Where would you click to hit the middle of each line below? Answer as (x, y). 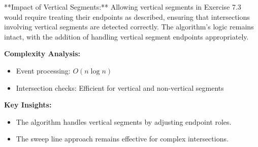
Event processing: (43, 70)
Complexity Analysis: (42, 53)
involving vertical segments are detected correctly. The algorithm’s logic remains (129, 27)
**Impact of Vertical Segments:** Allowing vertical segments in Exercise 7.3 (123, 7)
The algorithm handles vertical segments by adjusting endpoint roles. (124, 121)
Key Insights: (28, 105)
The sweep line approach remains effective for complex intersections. (122, 139)
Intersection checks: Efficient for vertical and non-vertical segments (120, 87)
